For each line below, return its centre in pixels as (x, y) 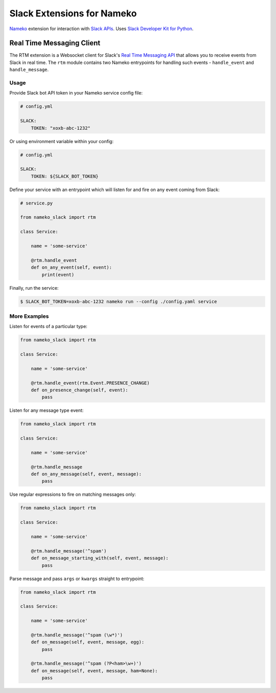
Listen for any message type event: (47, 410)
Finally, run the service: (34, 288)
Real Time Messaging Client (55, 43)
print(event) (58, 274)
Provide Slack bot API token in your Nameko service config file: (76, 93)
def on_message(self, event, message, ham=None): (94, 671)
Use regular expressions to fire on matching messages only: (73, 494)
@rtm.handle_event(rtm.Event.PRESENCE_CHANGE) (90, 383)
